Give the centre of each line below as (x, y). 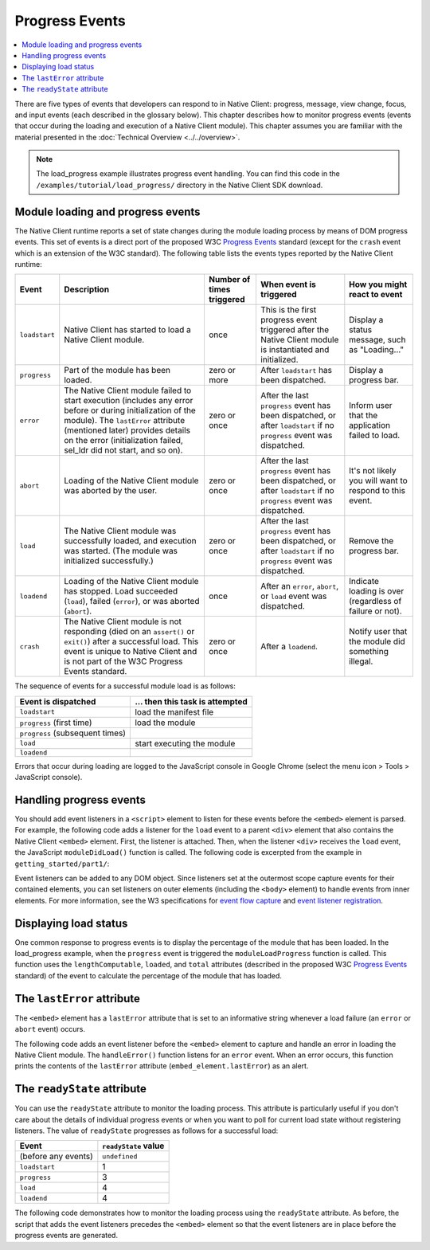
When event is (288, 284)
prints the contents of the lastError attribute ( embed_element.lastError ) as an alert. (162, 1066)
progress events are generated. (66, 1236)
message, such (377, 340)
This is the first (288, 310)
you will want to (378, 480)
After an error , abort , (299, 586)
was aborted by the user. (111, 491)
